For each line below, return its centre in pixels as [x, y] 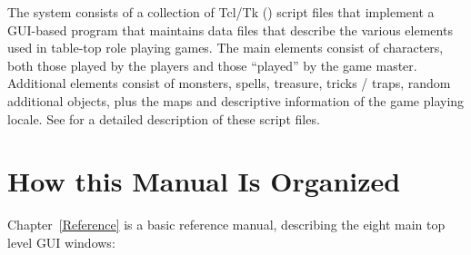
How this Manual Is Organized [204, 181]
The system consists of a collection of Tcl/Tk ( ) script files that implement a [221, 12]
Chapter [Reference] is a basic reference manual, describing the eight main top [226, 225]
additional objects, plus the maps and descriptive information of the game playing [236, 100]
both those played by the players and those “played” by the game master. [212, 65]
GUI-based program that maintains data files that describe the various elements [230, 29]
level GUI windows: [61, 242]
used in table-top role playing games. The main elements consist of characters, [225, 48]
